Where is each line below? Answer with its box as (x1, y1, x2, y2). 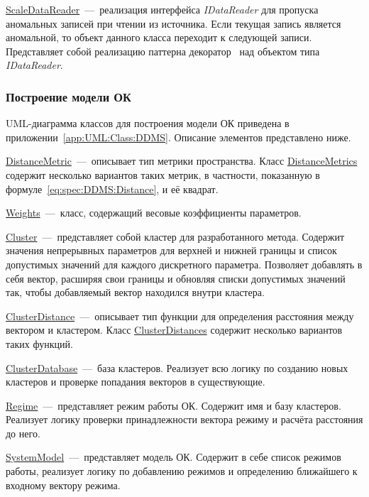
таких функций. (6, 336, 73, 351)
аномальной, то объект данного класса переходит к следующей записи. (6, 30, 312, 45)
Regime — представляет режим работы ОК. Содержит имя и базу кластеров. (6, 398, 341, 413)
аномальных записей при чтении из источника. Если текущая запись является (6, 16, 341, 31)
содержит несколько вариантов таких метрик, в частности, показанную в (6, 167, 320, 182)
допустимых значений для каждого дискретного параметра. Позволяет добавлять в (6, 256, 363, 271)
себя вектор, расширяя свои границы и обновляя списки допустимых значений (6, 271, 346, 285)
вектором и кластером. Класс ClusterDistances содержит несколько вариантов (6, 322, 343, 337)
